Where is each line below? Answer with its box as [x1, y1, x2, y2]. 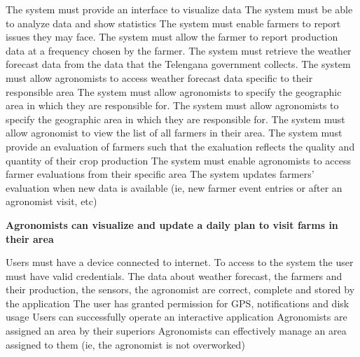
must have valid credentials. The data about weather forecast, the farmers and [6, 268, 342, 283]
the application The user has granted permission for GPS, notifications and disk [6, 295, 349, 310]
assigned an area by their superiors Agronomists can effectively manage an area [6, 323, 347, 338]
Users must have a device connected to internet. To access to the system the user [6, 255, 354, 269]
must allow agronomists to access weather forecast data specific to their [6, 70, 313, 85]
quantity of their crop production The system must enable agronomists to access [6, 153, 351, 167]
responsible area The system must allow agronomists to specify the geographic [6, 84, 342, 99]
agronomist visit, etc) [6, 194, 97, 209]
